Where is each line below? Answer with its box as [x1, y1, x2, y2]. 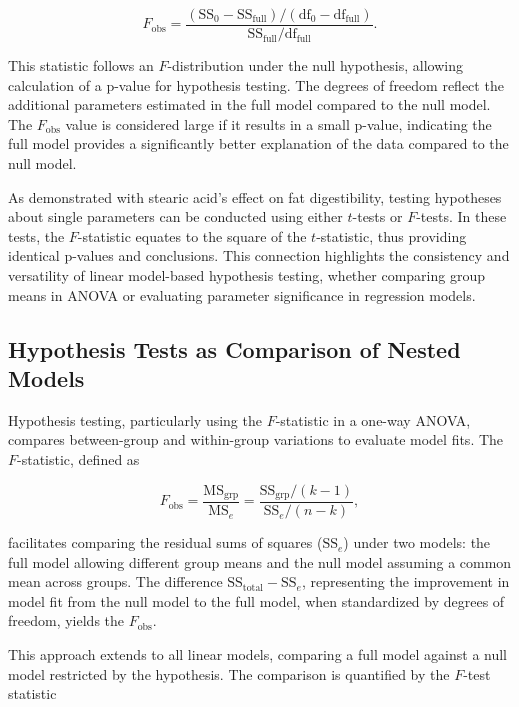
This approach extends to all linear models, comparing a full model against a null [8, 644, 507, 665]
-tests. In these [416, 206, 507, 227]
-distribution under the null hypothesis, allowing [167, 55, 463, 76]
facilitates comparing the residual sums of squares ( [8, 532, 323, 553]
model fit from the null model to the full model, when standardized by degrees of [8, 590, 505, 611]
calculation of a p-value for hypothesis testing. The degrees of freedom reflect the [8, 74, 504, 95]
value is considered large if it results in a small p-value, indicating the [65, 113, 492, 134]
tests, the [8, 225, 65, 246]
